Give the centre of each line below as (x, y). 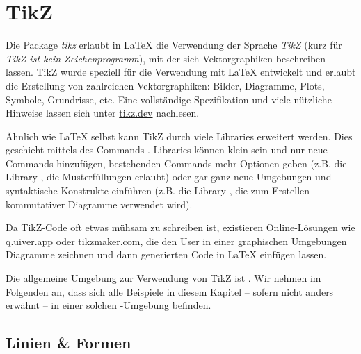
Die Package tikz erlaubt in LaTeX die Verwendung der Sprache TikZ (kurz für (174, 45)
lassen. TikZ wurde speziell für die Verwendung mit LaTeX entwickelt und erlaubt (181, 72)
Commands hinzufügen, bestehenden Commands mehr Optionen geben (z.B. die (176, 163)
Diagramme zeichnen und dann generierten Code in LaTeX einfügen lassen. (166, 254)
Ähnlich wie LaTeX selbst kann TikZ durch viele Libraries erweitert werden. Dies (179, 136)
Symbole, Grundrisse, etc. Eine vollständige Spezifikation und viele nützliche (169, 99)
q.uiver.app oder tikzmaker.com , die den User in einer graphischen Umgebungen (176, 241)
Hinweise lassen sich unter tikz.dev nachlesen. (103, 113)
